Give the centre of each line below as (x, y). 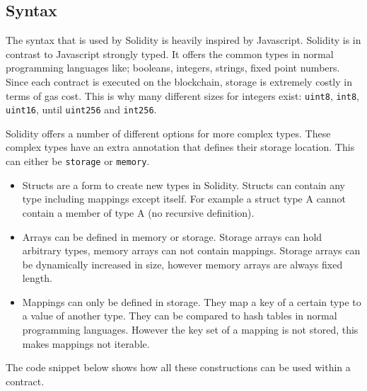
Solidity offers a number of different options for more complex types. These (168, 133)
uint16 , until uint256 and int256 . (81, 109)
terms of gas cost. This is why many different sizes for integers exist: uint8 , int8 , (182, 95)
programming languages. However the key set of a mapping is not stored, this (190, 330)
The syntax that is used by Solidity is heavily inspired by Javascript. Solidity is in (183, 40)
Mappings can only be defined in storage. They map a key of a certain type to (192, 301)
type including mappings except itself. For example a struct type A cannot (184, 199)
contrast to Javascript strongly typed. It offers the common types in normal (170, 53)
